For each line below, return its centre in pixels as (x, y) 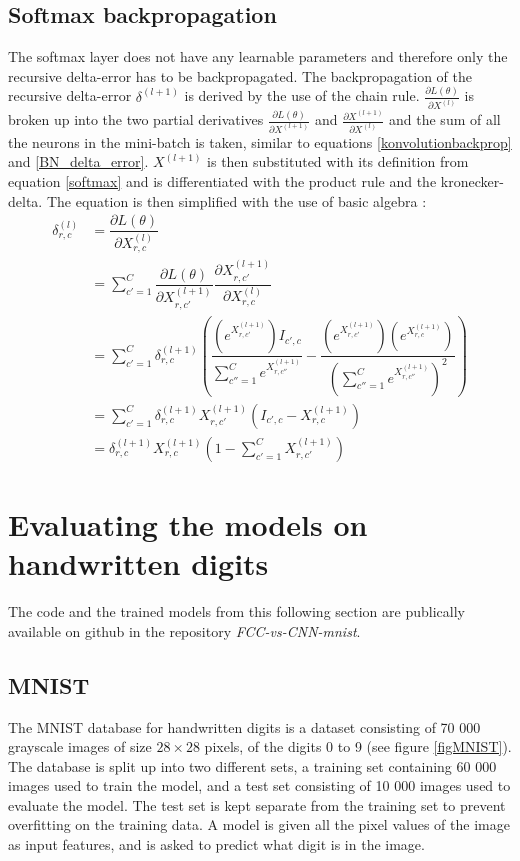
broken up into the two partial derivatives (136, 119)
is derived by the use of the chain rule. (302, 95)
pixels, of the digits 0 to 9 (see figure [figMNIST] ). (358, 746)
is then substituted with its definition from (338, 161)
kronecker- (472, 181)
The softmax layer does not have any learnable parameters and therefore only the (258, 56)
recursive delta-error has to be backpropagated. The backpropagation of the (240, 75)
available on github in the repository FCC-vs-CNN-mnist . (184, 630)
